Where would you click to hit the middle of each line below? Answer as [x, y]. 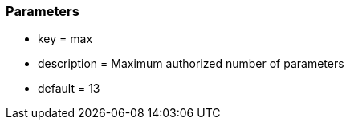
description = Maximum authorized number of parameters [191, 64]
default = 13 [69, 89]
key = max [65, 39]
